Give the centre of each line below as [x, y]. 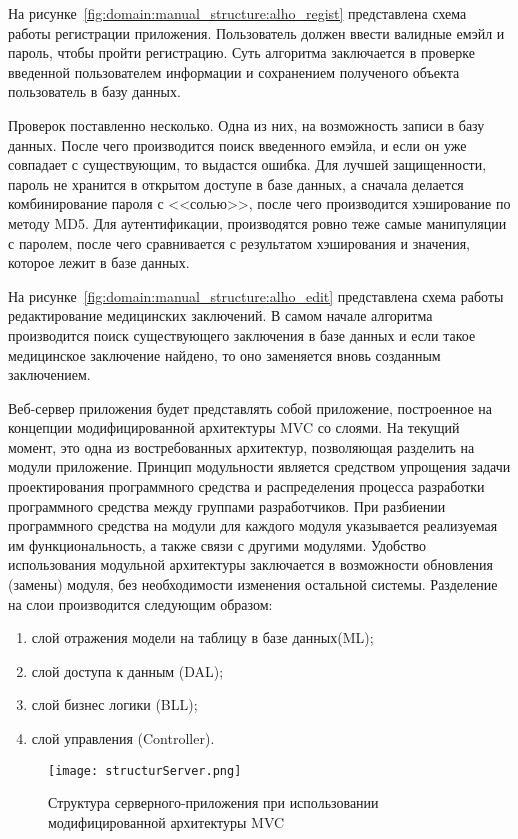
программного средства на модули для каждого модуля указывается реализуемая [253, 525]
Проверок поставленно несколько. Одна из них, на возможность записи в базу [246, 124]
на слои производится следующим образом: [140, 603]
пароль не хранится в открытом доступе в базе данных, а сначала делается [236, 183]
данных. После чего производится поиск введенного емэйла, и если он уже [237, 144]
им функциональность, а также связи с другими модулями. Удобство [217, 544]
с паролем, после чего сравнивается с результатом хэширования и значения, [239, 242]
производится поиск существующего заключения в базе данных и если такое [242, 334]
